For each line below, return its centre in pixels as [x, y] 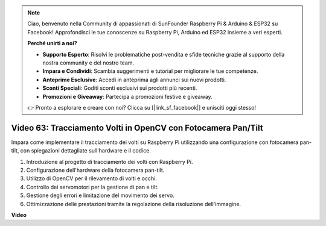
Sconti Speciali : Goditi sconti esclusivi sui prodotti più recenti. [120, 88]
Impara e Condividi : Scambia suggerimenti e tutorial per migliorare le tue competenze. [150, 71]
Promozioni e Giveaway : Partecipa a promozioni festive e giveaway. [127, 96]
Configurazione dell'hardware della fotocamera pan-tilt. [95, 170]
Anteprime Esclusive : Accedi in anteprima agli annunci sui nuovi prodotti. [134, 80]
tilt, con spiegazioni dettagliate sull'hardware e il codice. [81, 151]
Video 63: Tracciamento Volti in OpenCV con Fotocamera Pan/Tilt [137, 127]
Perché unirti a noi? [53, 43]
